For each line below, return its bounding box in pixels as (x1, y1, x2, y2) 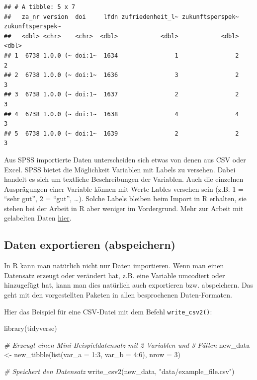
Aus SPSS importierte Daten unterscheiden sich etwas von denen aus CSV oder (4, 154, 246, 164)
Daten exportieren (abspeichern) (4, 237, 175, 252)
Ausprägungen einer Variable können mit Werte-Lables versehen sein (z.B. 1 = (4, 183, 244, 194)
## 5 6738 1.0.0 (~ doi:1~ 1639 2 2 (4, 130, 239, 137)
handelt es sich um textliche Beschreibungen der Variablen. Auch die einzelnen (4, 174, 244, 184)
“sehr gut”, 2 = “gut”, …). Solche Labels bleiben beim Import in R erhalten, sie (4, 193, 247, 204)
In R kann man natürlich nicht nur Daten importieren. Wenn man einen (4, 260, 224, 271)
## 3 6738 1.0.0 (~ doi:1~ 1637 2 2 (4, 91, 239, 98)
